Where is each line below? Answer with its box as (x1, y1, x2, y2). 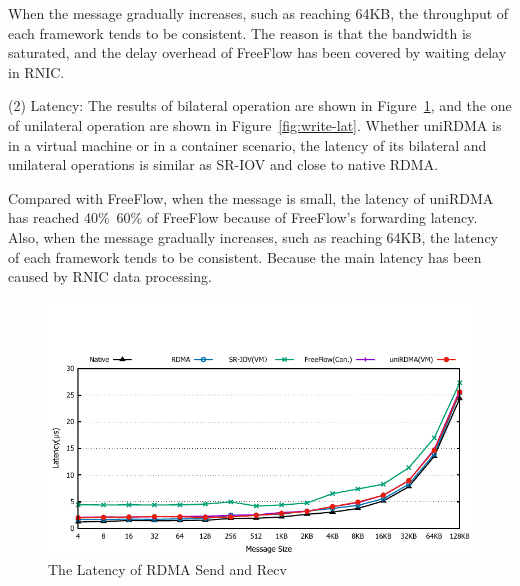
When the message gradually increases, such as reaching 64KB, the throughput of (8, 3, 509, 23)
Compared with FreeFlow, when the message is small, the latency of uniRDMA (8, 187, 494, 208)
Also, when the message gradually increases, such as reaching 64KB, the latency (8, 226, 499, 247)
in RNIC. (8, 61, 65, 82)
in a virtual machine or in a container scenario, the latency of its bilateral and (8, 134, 487, 155)
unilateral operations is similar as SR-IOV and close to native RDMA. (8, 154, 439, 175)
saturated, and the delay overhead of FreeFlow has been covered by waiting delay (8, 42, 507, 63)
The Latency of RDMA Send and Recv (48, 558, 287, 579)
